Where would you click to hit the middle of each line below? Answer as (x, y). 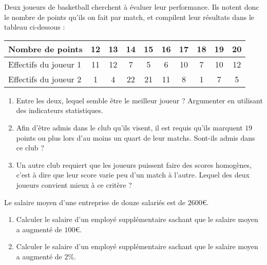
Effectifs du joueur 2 (45, 79)
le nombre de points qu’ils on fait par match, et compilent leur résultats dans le (129, 17)
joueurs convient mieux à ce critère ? (74, 184)
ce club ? (30, 148)
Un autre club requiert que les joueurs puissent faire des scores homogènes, (134, 164)
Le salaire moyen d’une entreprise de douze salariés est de (95, 202)
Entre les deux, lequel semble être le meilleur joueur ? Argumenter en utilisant (139, 100)
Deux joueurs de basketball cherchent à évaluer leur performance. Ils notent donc (132, 7)
